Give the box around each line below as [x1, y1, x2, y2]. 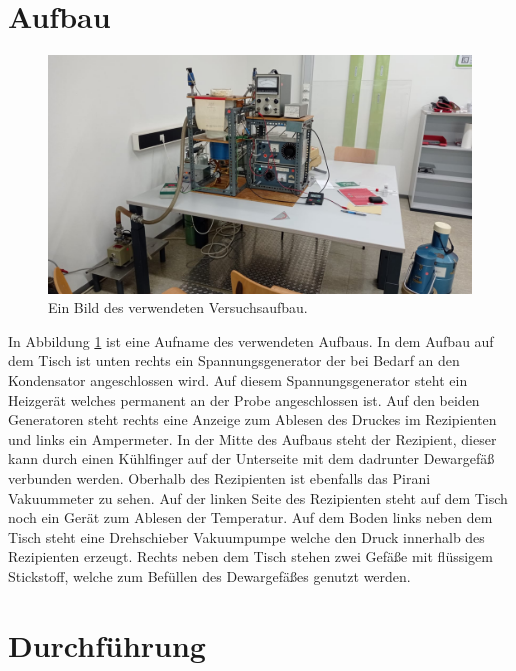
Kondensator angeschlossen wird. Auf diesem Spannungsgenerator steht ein [8, 370, 468, 390]
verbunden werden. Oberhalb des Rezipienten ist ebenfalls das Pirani [8, 467, 431, 488]
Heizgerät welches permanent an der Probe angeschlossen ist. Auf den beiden [8, 389, 480, 410]
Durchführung [8, 624, 206, 665]
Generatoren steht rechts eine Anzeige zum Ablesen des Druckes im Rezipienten [8, 409, 497, 430]
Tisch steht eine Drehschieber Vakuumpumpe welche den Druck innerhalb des [8, 526, 485, 547]
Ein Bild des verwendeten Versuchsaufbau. [48, 297, 308, 318]
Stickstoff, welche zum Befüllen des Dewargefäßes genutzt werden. [8, 565, 411, 586]
